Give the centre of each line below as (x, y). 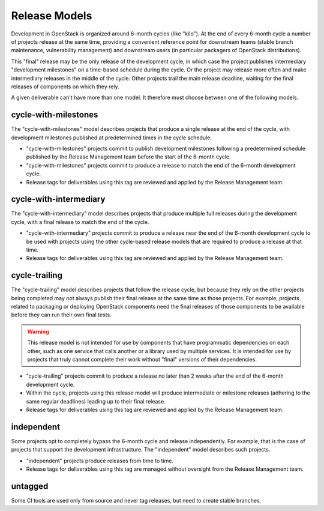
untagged (30, 486)
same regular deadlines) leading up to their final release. (96, 401)
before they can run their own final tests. (61, 315)
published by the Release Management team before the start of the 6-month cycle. (128, 157)
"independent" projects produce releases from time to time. (100, 461)
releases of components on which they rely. (65, 86)
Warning (38, 331)
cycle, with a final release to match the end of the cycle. (80, 222)
